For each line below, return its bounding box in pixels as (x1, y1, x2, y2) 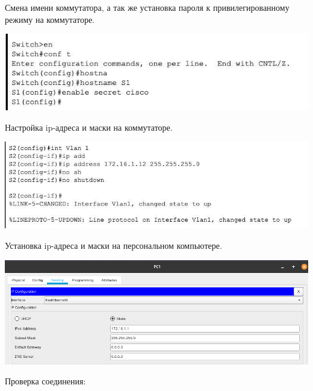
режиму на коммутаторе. (5, 13, 95, 25)
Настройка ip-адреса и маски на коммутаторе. (5, 120, 173, 133)
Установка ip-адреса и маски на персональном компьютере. (5, 239, 222, 251)
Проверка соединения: (5, 375, 86, 387)
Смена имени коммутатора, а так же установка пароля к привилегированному (5, 1, 290, 13)
